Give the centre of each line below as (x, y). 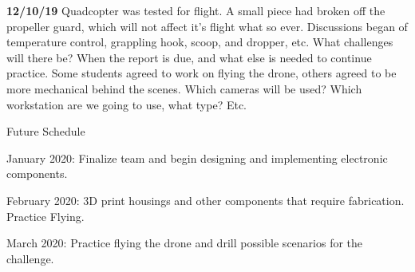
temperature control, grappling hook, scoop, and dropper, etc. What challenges (200, 42)
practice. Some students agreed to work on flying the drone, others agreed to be (202, 73)
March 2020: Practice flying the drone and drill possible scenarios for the (185, 243)
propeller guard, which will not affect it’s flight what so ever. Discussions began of (207, 26)
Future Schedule (46, 131)
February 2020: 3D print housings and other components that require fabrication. (206, 200)
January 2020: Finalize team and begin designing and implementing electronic (197, 158)
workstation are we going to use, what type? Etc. (127, 104)
